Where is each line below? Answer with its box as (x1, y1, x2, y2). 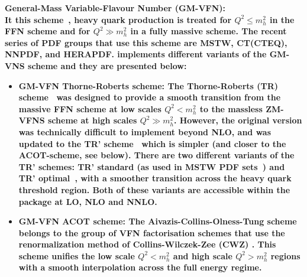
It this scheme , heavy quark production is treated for (5, 13, 232, 25)
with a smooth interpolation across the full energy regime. (18, 261, 262, 273)
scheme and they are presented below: (28, 59, 187, 71)
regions (270, 249, 300, 262)
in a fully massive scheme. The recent (130, 25, 287, 37)
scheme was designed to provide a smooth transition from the (18, 91, 281, 103)
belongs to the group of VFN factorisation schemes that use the (18, 226, 285, 239)
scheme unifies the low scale (18, 249, 135, 262)
